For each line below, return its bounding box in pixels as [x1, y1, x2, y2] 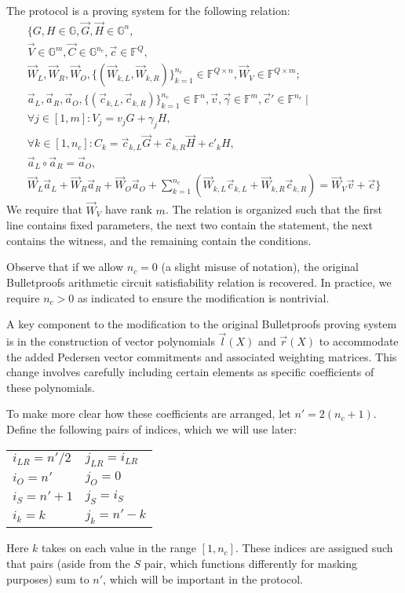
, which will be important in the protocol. [103, 570, 303, 587]
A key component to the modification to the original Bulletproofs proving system [6, 316, 397, 332]
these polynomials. [6, 379, 95, 395]
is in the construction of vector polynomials [6, 333, 215, 350]
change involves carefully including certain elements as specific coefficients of [6, 364, 374, 380]
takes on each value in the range [42, 540, 196, 556]
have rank [104, 201, 152, 218]
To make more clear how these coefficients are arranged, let [6, 405, 291, 422]
